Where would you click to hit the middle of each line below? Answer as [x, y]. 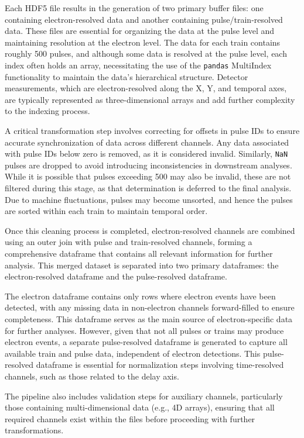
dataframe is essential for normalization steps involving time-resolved [160, 365]
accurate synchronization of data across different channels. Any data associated [147, 142]
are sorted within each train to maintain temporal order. [106, 211]
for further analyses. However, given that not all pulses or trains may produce [144, 330]
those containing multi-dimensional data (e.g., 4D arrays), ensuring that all [140, 407]
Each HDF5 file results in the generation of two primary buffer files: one [134, 8]
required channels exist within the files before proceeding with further [130, 418]
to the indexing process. [47, 111]
